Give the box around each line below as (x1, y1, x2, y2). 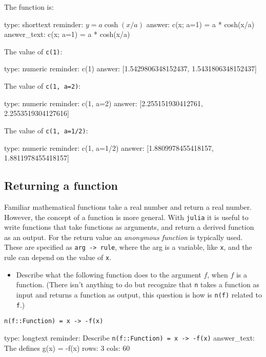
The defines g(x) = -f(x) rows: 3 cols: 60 (4, 342, 130, 353)
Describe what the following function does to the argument (16, 269, 201, 280)
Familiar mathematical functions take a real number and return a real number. (4, 201, 252, 212)
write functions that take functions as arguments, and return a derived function (4, 222, 254, 232)
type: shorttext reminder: (4, 18, 84, 29)
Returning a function (4, 177, 118, 193)
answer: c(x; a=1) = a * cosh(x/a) (146, 18, 255, 29)
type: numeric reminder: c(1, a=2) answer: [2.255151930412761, (4, 97, 203, 108)
